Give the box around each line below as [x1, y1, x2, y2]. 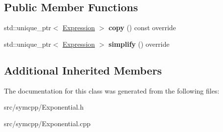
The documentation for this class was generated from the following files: [4, 85, 220, 95]
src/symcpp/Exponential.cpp [4, 118, 90, 128]
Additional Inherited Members [4, 62, 162, 77]
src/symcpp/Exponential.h [4, 102, 84, 112]
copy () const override [109, 22, 176, 33]
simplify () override [109, 38, 170, 49]
